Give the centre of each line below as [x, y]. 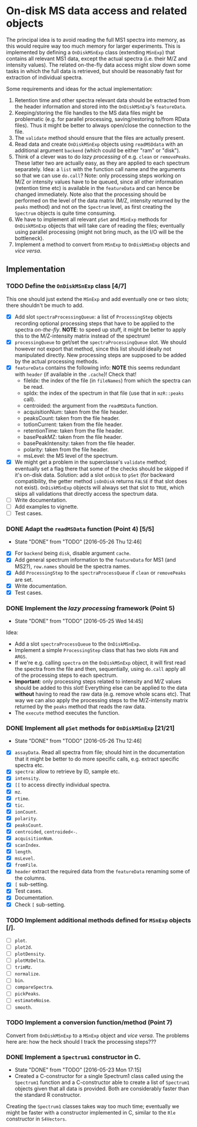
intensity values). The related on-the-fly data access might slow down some [98, 65]
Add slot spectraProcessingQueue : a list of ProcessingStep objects [94, 316]
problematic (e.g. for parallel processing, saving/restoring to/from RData [102, 119]
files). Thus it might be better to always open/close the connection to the [103, 125]
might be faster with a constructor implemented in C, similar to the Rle [91, 1113]
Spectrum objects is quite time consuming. [65, 213]
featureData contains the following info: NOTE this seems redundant [97, 368]
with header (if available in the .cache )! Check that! [76, 374]
